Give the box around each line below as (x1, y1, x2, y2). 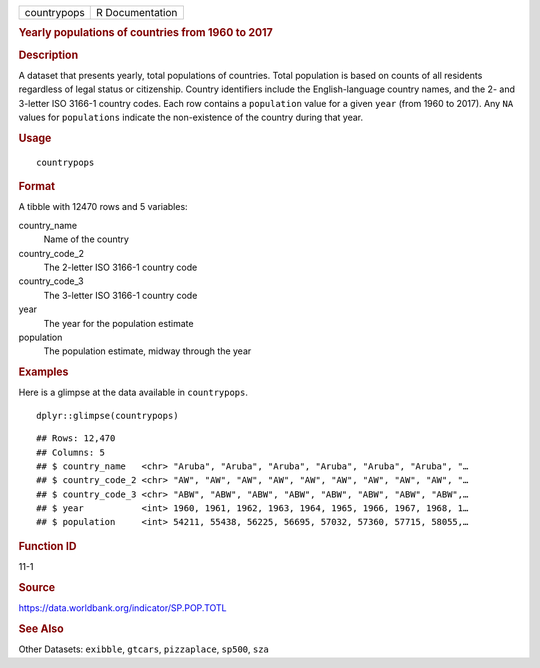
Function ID (18, 539, 77, 553)
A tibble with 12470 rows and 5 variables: (18, 201, 189, 213)
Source (18, 580, 56, 594)
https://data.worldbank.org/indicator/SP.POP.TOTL (18, 602, 227, 614)
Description (18, 48, 79, 62)
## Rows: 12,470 (36, 433, 116, 444)
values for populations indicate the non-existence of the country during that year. (18, 111, 364, 124)
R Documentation (95, 6, 178, 19)
